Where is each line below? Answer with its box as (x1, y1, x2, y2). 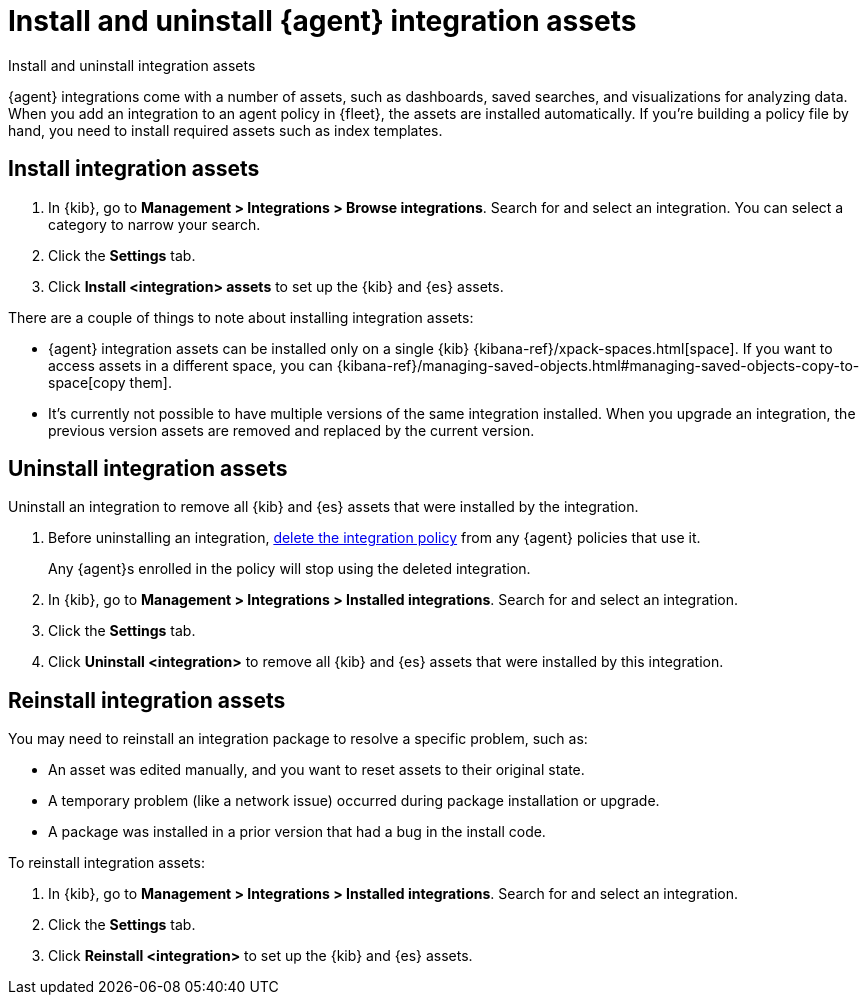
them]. (129, 373, 172, 391)
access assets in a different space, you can (48, 356, 333, 374)
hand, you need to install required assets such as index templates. (8, 121, 443, 139)
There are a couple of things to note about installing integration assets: (8, 308, 474, 326)
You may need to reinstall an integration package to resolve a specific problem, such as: (8, 730, 588, 748)
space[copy (48, 373, 126, 391)
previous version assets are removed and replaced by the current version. (48, 421, 535, 439)
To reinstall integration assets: (8, 854, 205, 872)
